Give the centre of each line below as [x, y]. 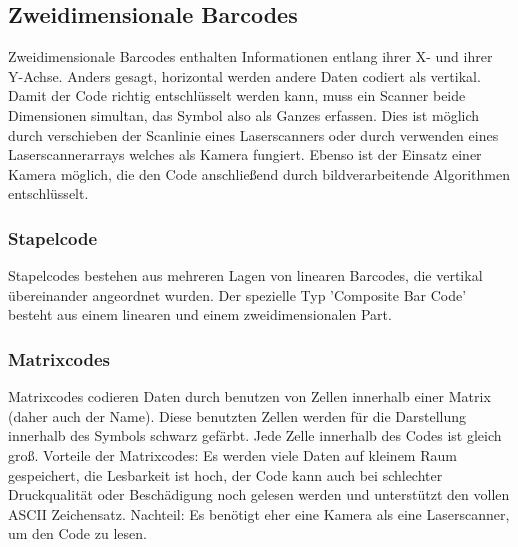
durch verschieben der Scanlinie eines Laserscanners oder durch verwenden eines [253, 134]
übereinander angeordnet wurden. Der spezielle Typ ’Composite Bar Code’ [237, 294]
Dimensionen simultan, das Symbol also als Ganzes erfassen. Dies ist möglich [244, 114]
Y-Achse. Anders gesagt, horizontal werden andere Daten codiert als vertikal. [244, 75]
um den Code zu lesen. [77, 533]
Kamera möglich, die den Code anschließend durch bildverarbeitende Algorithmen [259, 173]
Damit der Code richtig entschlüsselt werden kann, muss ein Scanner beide [237, 95]
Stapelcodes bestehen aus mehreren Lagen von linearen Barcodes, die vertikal [245, 275]
